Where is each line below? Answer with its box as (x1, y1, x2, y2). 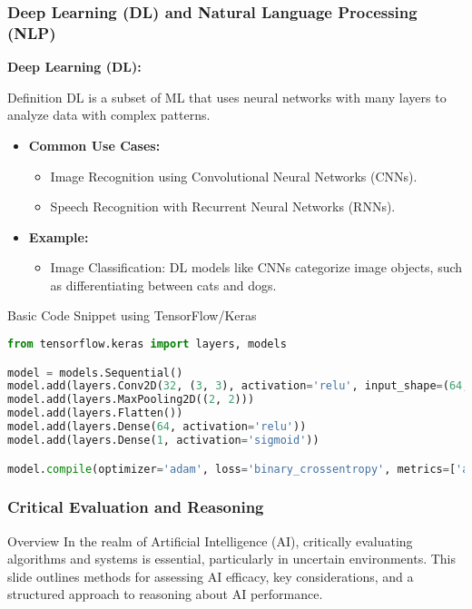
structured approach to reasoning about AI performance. (7, 584, 323, 604)
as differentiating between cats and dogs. (50, 275, 277, 294)
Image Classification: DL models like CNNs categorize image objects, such (50, 258, 463, 277)
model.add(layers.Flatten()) (7, 407, 183, 420)
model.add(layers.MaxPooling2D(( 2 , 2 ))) (7, 393, 255, 407)
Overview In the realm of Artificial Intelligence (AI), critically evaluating (7, 531, 413, 550)
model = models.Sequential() (7, 366, 183, 379)
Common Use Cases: (28, 135, 161, 154)
